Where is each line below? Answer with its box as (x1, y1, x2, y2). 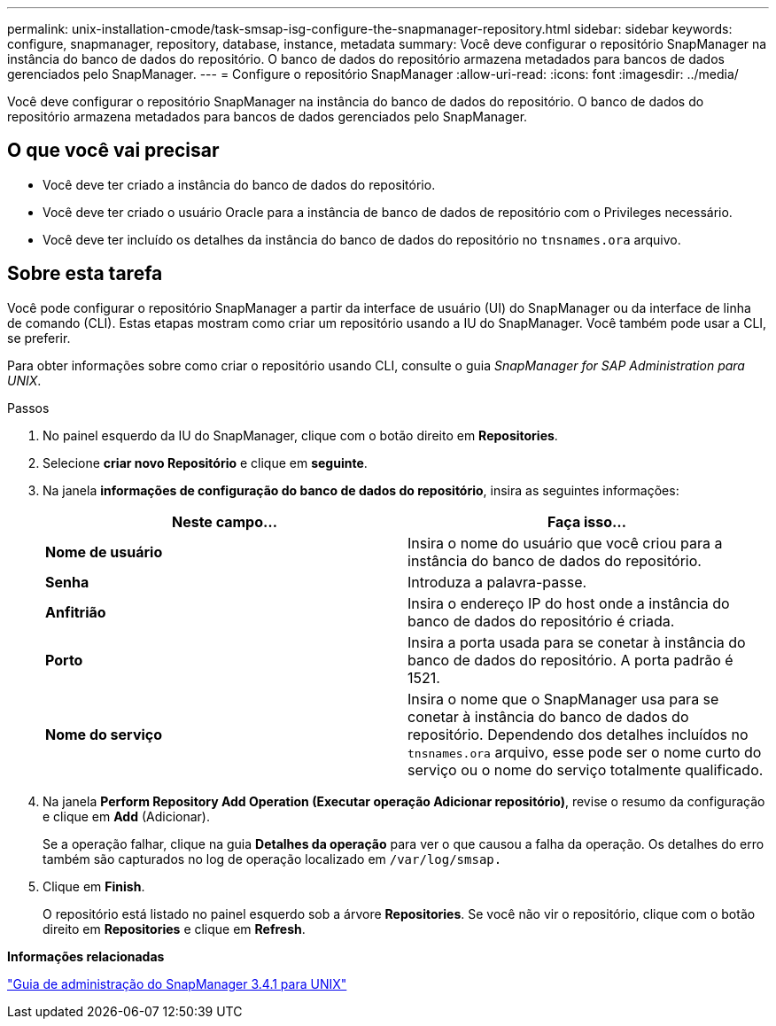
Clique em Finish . (43, 878, 145, 894)
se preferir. (7, 330, 71, 346)
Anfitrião (45, 602, 106, 621)
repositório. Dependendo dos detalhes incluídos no (407, 725, 749, 743)
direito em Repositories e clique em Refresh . (43, 921, 306, 937)
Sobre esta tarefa (7, 262, 163, 285)
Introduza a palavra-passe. (407, 572, 587, 591)
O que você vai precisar (7, 139, 220, 162)
